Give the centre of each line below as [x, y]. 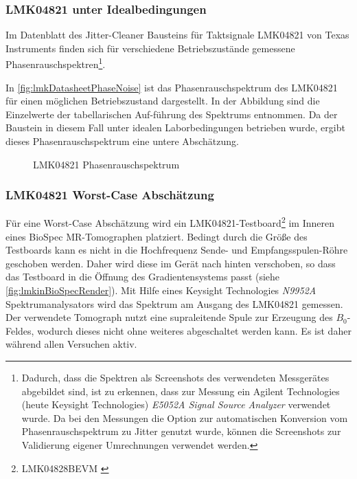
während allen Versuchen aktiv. [71, 344]
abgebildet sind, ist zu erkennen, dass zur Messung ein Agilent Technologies [181, 391]
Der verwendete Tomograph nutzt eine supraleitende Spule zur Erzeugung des [169, 317]
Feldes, [20, 330]
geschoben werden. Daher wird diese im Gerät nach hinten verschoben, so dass [171, 263]
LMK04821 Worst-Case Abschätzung [110, 195]
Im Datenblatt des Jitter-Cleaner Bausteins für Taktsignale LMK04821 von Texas [177, 35]
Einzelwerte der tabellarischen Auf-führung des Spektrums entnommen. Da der [172, 114]
